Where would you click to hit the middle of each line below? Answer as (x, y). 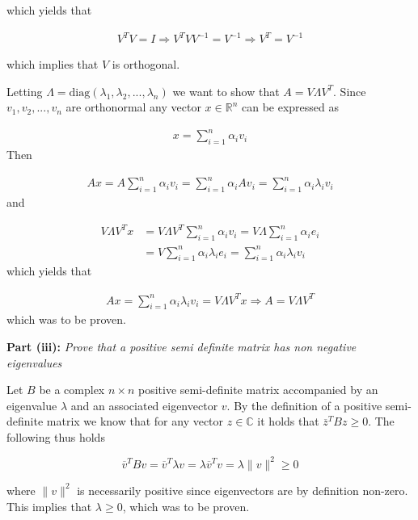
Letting (25, 91)
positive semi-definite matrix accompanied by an (258, 390)
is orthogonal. (146, 64)
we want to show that (226, 91)
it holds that (288, 421)
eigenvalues (34, 362)
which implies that (53, 64)
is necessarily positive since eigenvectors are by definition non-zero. (243, 490)
